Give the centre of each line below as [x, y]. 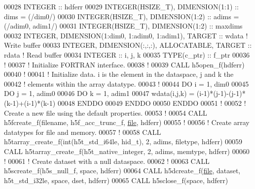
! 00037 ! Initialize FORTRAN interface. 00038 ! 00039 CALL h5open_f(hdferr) [124, 64]
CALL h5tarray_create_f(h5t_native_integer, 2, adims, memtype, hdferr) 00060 [127, 151]
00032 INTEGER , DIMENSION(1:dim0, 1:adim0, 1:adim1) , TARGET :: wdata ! [126, 35]
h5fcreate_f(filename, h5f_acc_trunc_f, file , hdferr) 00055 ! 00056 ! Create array [127, 122]
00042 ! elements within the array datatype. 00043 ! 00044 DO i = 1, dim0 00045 [127, 83]
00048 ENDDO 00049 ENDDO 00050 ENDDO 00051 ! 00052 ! [152, 103]
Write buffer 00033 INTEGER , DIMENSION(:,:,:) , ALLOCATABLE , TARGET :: [128, 45]
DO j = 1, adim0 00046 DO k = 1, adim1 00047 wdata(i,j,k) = [99, 93]
